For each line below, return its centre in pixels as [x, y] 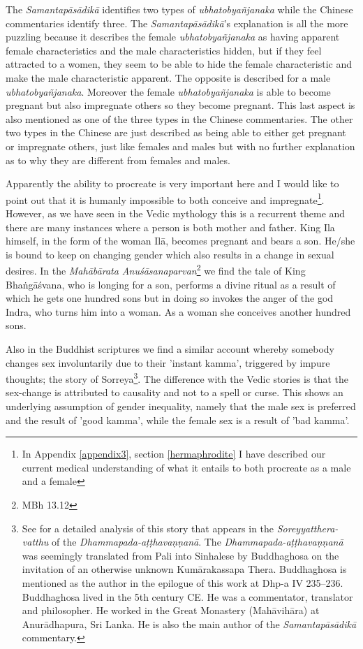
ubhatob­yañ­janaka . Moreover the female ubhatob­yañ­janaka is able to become [168, 91]
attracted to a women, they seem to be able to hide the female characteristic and [179, 64]
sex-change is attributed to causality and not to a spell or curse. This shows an [175, 392]
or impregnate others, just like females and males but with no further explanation [180, 146]
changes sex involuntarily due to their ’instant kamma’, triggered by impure [168, 362]
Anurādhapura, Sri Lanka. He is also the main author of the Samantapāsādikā [189, 624]
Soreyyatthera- [308, 528]
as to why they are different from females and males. [118, 160]
